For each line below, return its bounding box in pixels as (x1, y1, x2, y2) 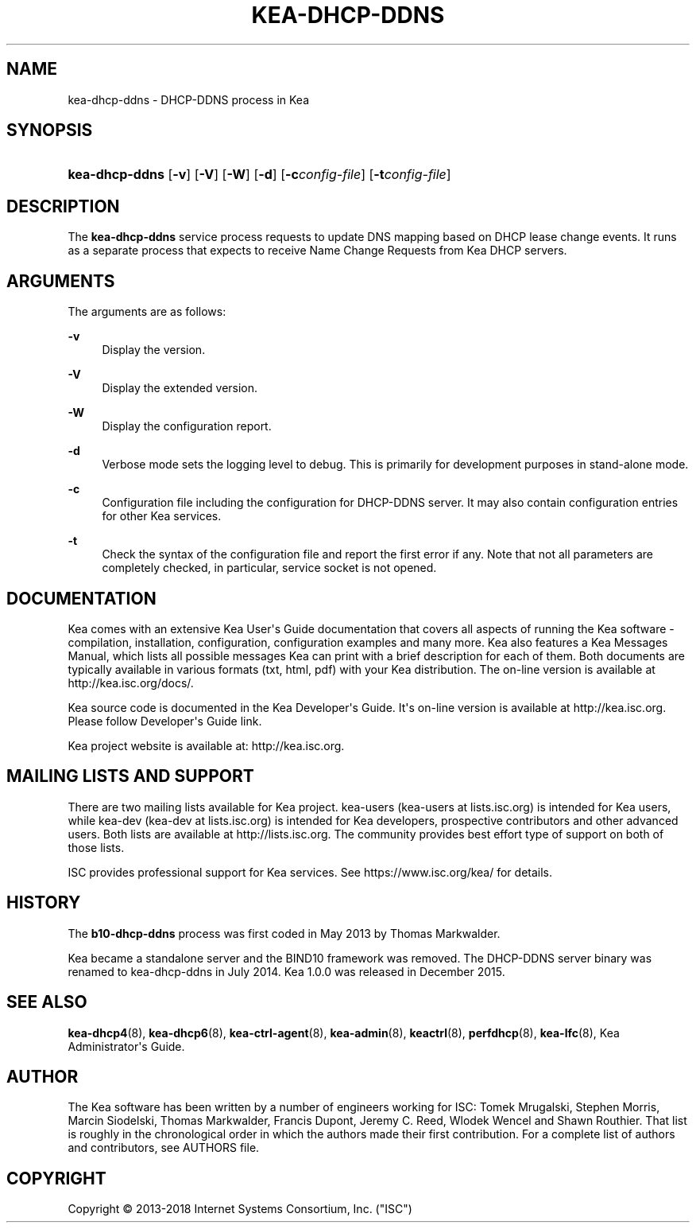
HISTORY (6, 893, 81, 913)
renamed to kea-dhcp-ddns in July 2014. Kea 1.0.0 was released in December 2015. (68, 964, 505, 978)
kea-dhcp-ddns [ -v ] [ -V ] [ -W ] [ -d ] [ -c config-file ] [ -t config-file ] (68, 166, 451, 183)
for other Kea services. (102, 509, 222, 523)
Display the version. (102, 343, 206, 357)
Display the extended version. (102, 381, 258, 395)
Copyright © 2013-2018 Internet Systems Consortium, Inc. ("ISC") (68, 1202, 412, 1216)
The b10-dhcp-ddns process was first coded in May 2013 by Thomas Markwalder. (68, 926, 501, 940)
